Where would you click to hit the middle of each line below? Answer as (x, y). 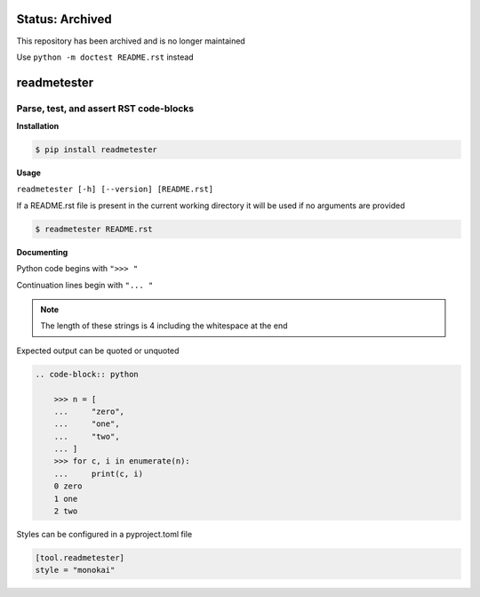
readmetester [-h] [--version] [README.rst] (115, 190)
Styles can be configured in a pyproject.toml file (104, 534)
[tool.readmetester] (80, 557)
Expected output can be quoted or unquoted (98, 351)
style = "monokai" (75, 570)
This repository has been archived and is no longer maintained (131, 41)
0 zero (68, 486)
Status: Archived (64, 19)
